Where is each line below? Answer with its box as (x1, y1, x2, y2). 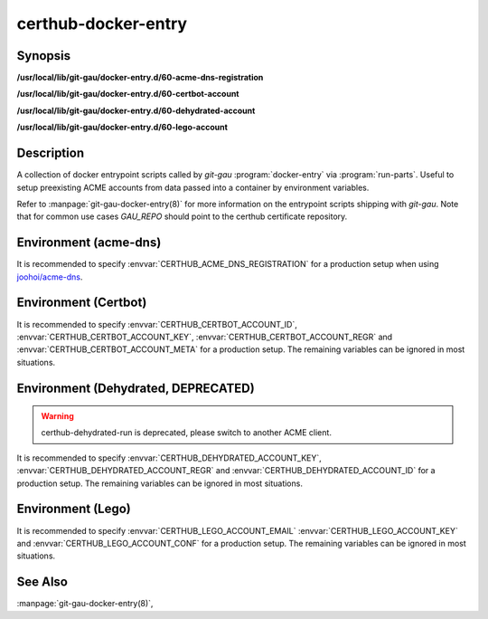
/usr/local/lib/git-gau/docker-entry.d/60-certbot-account (16, 89, 239, 100)
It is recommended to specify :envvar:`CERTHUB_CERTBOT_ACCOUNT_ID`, (16, 319, 297, 329)
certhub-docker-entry (16, 14, 188, 33)
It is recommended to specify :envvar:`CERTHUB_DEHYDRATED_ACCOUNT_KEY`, (16, 452, 323, 463)
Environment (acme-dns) (16, 235, 162, 251)
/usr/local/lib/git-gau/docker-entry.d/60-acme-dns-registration (16, 72, 264, 83)
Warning (41, 411, 74, 422)
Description (16, 146, 85, 161)
